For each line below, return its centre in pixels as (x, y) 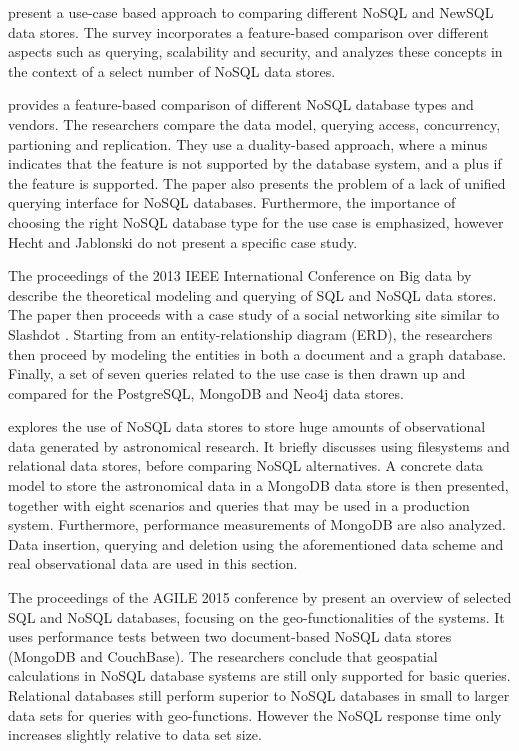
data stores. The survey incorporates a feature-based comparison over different (248, 31)
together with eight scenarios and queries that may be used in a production (239, 504)
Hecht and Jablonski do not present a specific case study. (183, 241)
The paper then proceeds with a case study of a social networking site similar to (254, 314)
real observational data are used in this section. (153, 563)
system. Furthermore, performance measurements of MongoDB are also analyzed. (257, 524)
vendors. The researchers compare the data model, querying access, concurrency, (254, 123)
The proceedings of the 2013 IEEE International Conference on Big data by (240, 275)
